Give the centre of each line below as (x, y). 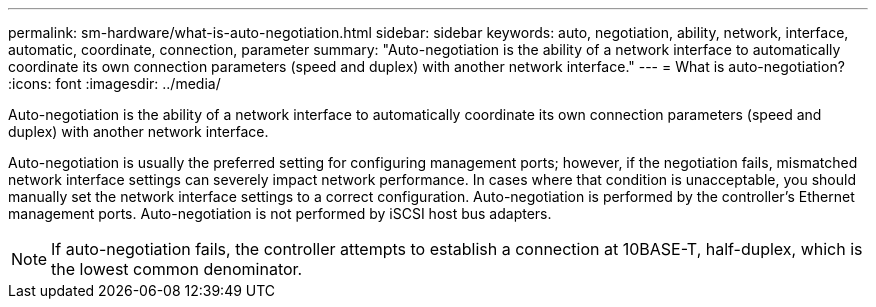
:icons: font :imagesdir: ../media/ (114, 83)
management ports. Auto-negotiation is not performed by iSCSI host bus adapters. (280, 213)
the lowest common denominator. (177, 269)
